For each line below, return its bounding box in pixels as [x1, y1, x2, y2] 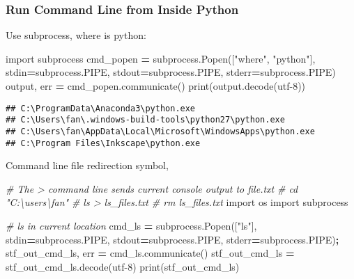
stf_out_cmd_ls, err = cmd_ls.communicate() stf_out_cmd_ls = [6, 246, 295, 260]
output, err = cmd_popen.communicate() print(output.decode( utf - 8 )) [6, 79, 306, 93]
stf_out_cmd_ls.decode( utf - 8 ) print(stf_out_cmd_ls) [6, 259, 240, 273]
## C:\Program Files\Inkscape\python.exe [6, 138, 201, 148]
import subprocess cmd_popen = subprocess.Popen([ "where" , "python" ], [6, 51, 316, 65]
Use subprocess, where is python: [6, 28, 146, 42]
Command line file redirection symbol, [6, 158, 169, 173]
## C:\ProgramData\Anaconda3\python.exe [6, 103, 196, 113]
